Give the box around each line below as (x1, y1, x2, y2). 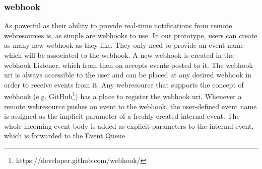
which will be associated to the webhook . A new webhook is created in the (4, 50, 234, 60)
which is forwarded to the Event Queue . (4, 130, 127, 141)
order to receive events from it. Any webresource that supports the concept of (4, 79, 244, 90)
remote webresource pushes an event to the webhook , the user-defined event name (4, 101, 257, 111)
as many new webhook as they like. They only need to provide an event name (4, 40, 244, 50)
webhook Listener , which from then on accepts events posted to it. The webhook (4, 59, 253, 70)
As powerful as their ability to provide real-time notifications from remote (4, 20, 232, 31)
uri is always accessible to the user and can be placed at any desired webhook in (4, 69, 251, 80)
